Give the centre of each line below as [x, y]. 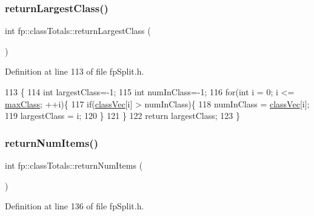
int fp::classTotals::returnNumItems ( [74, 165]
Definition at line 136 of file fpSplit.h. [75, 206]
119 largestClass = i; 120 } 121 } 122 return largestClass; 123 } [122, 116]
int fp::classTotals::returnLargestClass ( [78, 31]
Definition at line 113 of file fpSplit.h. [75, 71]
